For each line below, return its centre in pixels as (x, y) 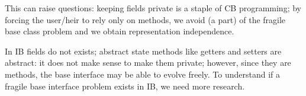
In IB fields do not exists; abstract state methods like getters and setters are (143, 51)
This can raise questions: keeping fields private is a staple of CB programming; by (153, 8)
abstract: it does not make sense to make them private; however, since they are (148, 63)
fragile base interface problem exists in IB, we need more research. (125, 86)
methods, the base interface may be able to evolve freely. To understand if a (143, 74)
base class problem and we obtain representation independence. (120, 31)
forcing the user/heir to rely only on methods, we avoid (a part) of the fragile (145, 19)
